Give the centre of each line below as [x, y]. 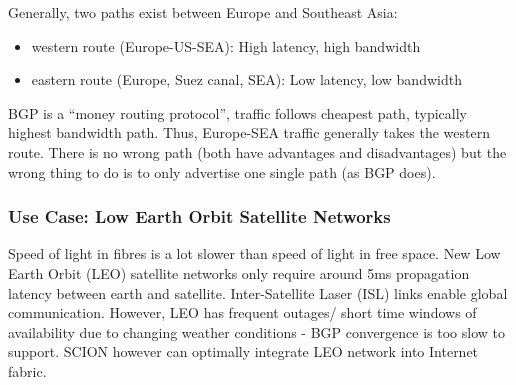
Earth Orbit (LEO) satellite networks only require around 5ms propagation [239, 272]
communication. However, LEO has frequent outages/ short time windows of [242, 312]
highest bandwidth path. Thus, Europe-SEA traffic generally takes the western [249, 132]
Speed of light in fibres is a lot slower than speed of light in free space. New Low [254, 253]
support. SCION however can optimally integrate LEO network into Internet [243, 351]
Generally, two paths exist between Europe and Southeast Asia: [203, 12]
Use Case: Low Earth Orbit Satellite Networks [199, 216]
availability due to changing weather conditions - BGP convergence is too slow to [256, 331]
